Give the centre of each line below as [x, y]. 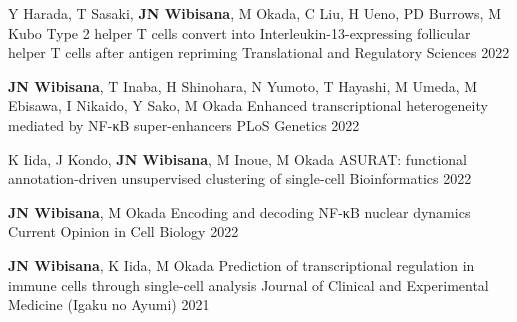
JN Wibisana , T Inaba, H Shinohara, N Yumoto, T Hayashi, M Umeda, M [243, 85]
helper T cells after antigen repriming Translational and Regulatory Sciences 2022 [259, 52]
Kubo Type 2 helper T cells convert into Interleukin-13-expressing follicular [239, 32]
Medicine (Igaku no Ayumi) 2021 [109, 304]
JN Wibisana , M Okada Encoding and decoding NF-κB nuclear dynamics [239, 211]
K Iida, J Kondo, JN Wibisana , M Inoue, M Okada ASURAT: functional [237, 158]
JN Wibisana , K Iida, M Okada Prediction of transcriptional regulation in [241, 264]
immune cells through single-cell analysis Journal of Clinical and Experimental [248, 284]
